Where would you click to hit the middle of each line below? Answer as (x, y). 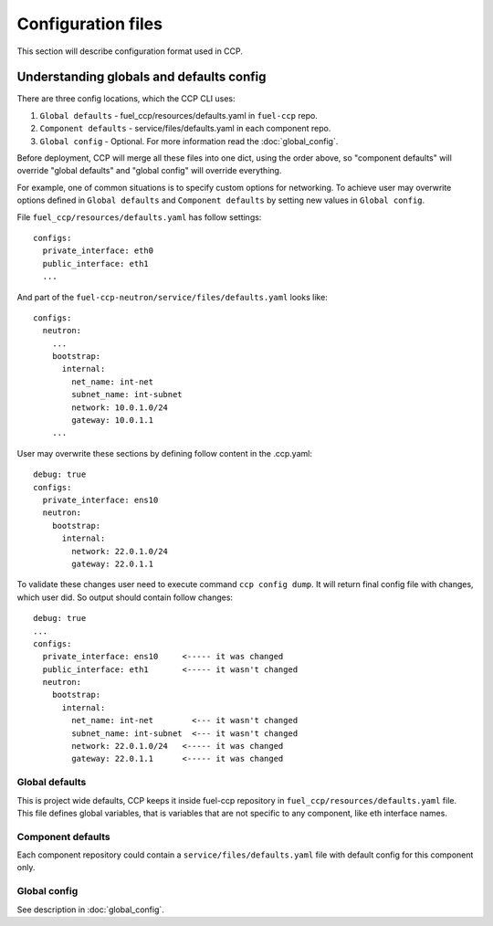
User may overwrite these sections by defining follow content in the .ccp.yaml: (164, 453)
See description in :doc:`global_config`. (90, 910)
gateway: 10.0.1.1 (113, 421)
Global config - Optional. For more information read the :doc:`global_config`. (189, 141)
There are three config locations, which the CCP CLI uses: (126, 99)
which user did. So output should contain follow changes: (125, 597)
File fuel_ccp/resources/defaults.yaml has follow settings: (139, 217)
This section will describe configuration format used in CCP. (130, 51)
